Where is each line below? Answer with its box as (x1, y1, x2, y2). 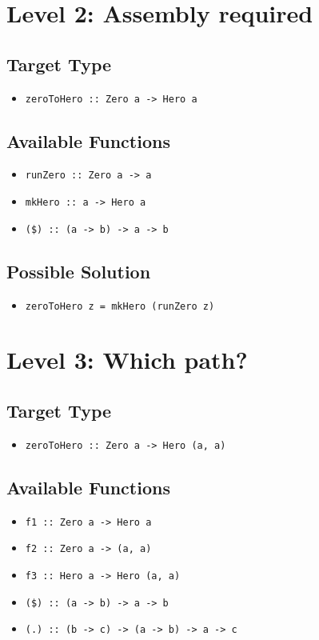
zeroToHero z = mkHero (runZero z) (25, 300, 215, 312)
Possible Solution (6, 258, 151, 283)
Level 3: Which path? (6, 343, 248, 376)
